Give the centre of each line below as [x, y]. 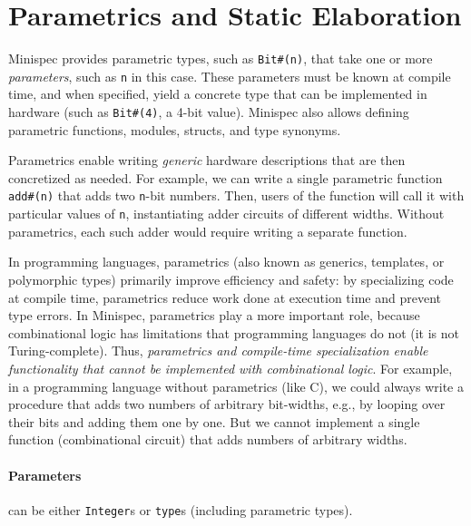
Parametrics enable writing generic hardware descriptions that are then [207, 160]
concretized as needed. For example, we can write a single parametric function [226, 177]
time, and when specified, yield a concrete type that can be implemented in [218, 94]
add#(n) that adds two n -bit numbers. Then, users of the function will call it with [236, 195]
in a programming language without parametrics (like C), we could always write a [236, 386]
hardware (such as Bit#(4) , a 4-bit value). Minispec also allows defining [209, 112]
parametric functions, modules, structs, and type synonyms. [175, 129]
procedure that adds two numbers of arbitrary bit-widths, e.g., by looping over [227, 404]
